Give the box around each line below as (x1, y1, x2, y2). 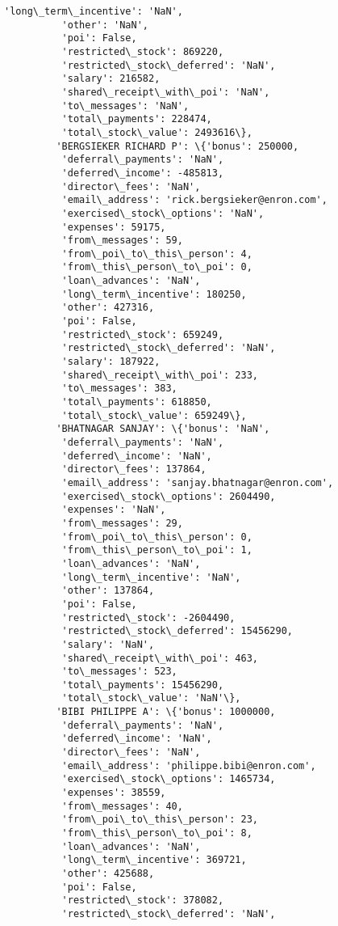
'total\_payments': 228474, (61, 113, 212, 125)
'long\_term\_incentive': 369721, (61, 854, 247, 866)
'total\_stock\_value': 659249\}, (61, 409, 247, 421)
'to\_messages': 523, (61, 666, 177, 678)
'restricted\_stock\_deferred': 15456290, (61, 625, 293, 637)
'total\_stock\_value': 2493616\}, (61, 126, 252, 138)
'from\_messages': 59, (61, 235, 183, 247)
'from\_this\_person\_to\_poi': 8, (61, 827, 252, 839)
